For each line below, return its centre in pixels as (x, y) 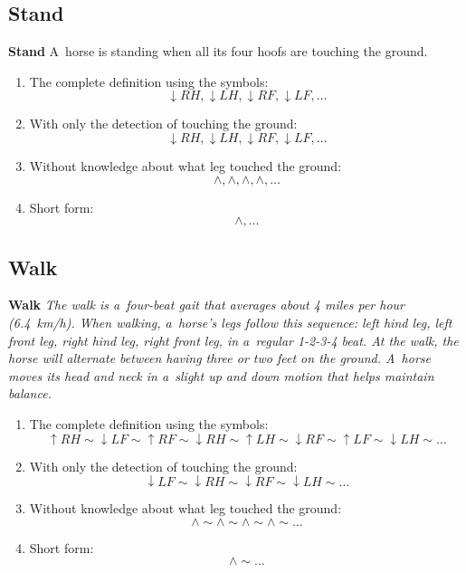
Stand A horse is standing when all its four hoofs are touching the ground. (218, 51)
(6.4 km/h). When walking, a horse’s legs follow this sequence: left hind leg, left (230, 322)
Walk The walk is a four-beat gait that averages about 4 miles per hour (206, 305)
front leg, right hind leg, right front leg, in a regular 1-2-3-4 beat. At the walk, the (233, 340)
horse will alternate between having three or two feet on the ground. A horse (219, 358)
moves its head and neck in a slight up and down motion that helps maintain (221, 375)
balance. (30, 393)
